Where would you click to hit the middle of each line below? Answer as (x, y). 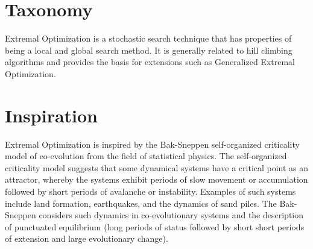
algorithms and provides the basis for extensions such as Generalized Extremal (150, 62)
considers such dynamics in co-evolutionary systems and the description (171, 215)
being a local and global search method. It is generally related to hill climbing (149, 50)
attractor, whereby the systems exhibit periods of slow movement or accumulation (156, 179)
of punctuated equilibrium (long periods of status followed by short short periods (155, 226)
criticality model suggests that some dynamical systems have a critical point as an (157, 167)
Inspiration (52, 115)
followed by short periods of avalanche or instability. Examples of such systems (150, 191)
